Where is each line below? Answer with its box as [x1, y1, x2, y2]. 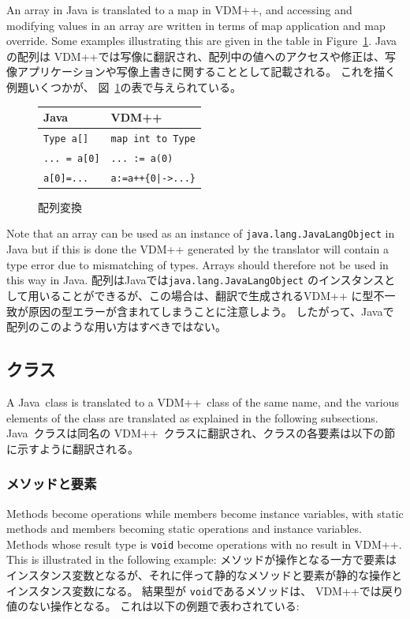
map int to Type [110, 133, 196, 144]
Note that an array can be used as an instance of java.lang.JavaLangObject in [6, 225, 395, 242]
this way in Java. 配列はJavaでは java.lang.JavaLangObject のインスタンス [6, 272, 385, 288]
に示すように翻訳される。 [6, 440, 139, 456]
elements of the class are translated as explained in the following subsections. [6, 409, 378, 426]
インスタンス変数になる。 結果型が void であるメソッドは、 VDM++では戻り [6, 582, 404, 598]
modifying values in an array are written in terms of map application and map [6, 17, 386, 33]
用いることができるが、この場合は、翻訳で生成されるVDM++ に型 [28, 287, 374, 303]
